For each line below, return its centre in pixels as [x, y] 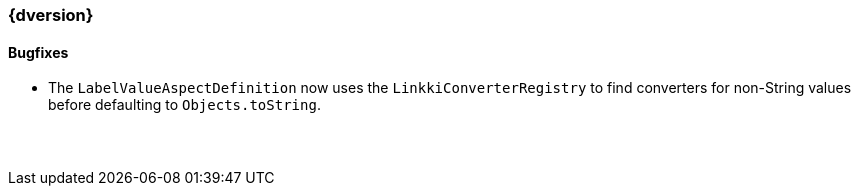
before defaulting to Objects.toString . [184, 105]
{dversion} [51, 15]
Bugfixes [38, 52]
